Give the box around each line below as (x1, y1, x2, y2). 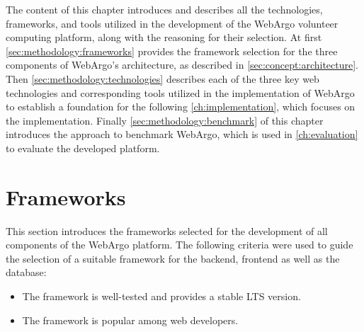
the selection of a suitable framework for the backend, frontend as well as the (6, 251, 340, 265)
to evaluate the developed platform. (6, 140, 160, 155)
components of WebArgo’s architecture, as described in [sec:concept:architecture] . (6, 57, 359, 72)
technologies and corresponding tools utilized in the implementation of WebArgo (6, 85, 355, 100)
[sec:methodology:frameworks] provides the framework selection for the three (6, 43, 338, 58)
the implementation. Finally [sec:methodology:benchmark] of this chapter (6, 113, 324, 127)
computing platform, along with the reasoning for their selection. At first (6, 30, 322, 45)
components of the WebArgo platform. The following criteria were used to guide (6, 237, 353, 252)
